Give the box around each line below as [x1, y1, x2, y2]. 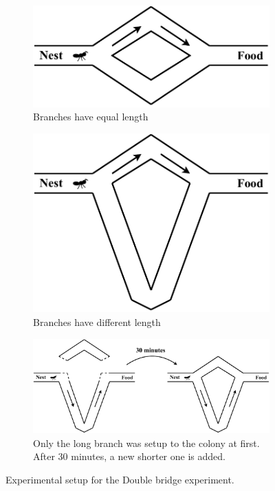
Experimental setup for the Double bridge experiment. [5, 472, 234, 486]
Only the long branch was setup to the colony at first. [33, 435, 260, 450]
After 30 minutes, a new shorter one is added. [33, 449, 225, 463]
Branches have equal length [33, 109, 148, 124]
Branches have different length [33, 314, 161, 329]
